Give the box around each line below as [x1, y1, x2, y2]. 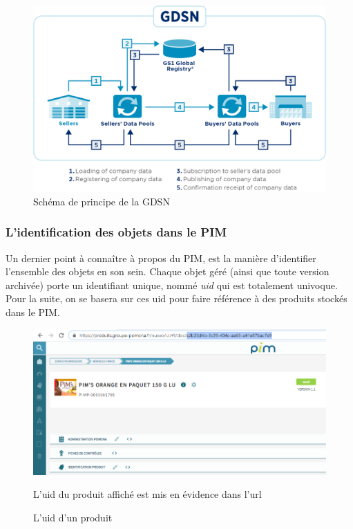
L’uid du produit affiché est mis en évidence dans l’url [33, 487, 262, 501]
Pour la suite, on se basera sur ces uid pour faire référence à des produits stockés [6, 291, 347, 306]
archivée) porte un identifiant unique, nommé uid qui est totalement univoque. [6, 277, 338, 292]
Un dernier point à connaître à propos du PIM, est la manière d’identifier [6, 250, 316, 265]
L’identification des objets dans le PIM [6, 223, 227, 241]
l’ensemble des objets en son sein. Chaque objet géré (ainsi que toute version [6, 264, 330, 279]
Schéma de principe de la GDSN [33, 194, 170, 208]
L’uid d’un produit [33, 510, 113, 524]
